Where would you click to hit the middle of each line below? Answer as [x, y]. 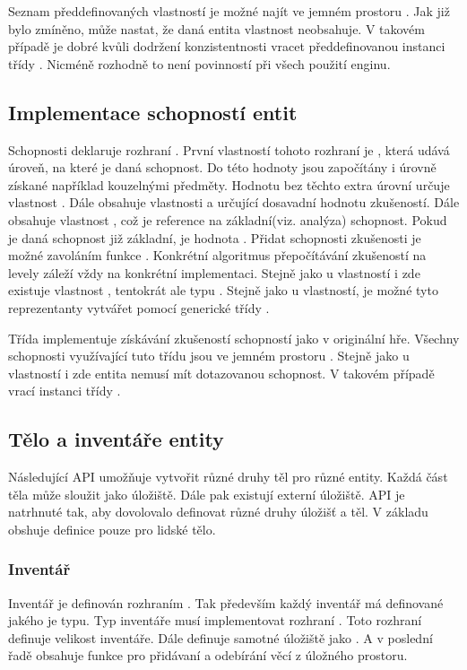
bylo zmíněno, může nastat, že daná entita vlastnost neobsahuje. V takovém [216, 28]
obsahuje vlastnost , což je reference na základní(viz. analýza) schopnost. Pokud [228, 219]
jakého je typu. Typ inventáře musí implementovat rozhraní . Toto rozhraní [215, 620]
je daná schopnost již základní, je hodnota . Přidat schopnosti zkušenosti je [215, 237]
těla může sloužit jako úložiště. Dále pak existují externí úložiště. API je [207, 494]
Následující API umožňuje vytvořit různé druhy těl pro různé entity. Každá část [228, 477]
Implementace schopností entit [153, 112]
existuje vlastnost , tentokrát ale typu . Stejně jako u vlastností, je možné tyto [223, 290]
